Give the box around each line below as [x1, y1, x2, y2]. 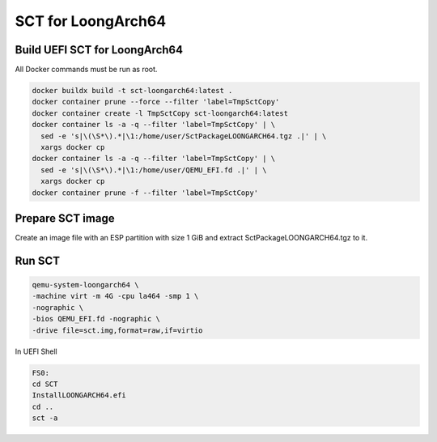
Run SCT [15, 253, 61, 267]
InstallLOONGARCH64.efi [32, 391, 127, 400]
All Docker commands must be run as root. [15, 65, 158, 74]
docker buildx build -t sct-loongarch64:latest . [32, 86, 233, 96]
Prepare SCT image [15, 211, 115, 225]
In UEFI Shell [15, 346, 57, 356]
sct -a [32, 414, 58, 423]
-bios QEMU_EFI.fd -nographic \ [32, 314, 161, 324]
